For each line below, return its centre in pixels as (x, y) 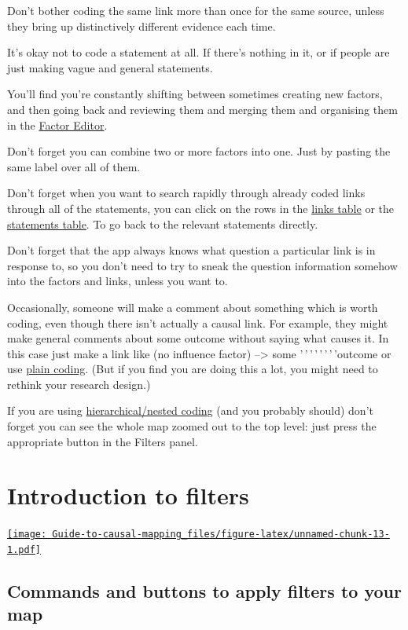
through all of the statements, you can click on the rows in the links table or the (200, 208)
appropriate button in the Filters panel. (103, 441)
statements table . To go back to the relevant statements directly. (163, 223)
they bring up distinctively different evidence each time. (142, 26)
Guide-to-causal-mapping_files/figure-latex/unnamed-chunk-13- (221, 535)
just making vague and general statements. (110, 67)
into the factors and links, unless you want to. (118, 281)
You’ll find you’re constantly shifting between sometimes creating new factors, (195, 94)
